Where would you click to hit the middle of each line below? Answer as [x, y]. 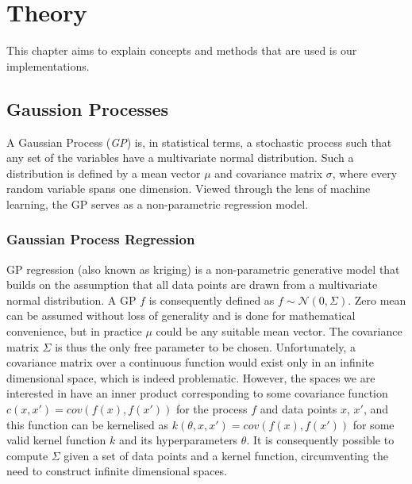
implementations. [48, 65]
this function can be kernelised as [88, 424]
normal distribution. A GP [71, 300]
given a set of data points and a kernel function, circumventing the [226, 455]
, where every [365, 173]
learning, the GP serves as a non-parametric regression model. [158, 204]
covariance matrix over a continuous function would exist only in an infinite [191, 362]
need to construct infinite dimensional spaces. [117, 471]
